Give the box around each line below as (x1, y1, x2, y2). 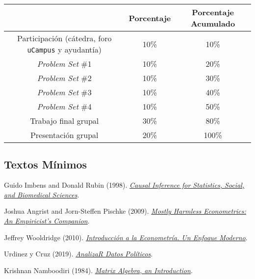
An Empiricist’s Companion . (4, 215, 90, 225)
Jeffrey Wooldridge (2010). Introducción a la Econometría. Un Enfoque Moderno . (4, 232, 248, 242)
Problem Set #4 (37, 101, 92, 112)
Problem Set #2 (37, 72, 92, 84)
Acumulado (190, 18, 235, 29)
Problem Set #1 (37, 58, 92, 69)
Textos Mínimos (4, 157, 87, 172)
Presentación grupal (30, 129, 99, 140)
